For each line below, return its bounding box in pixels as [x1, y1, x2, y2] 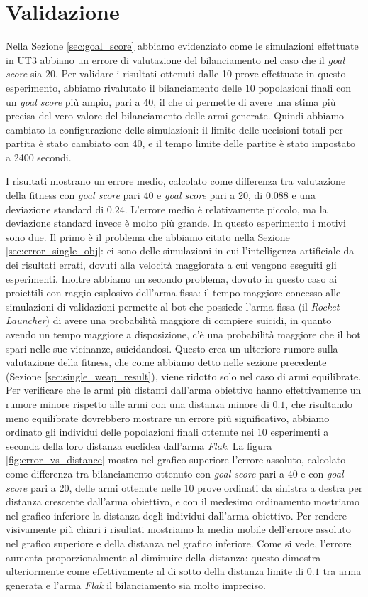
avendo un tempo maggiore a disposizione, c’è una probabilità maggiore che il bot [6, 327, 361, 341]
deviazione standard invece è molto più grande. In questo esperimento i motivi [6, 215, 346, 230]
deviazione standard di [6, 201, 104, 216]
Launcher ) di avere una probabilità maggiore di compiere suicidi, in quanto [6, 313, 332, 328]
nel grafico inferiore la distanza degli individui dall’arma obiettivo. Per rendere [6, 507, 347, 522]
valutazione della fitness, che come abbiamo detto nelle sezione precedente [6, 355, 327, 370]
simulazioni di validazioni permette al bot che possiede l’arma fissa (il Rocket [6, 298, 340, 313]
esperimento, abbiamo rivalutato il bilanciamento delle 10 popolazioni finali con [6, 80, 352, 95]
